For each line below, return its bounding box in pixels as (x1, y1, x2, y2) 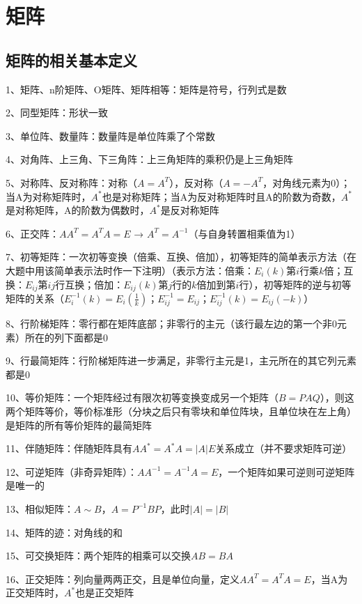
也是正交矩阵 (75, 585, 134, 600)
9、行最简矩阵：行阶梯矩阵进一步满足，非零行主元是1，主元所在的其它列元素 (6, 353, 356, 368)
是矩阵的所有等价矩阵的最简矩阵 (6, 417, 152, 432)
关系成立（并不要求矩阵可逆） (215, 441, 352, 456)
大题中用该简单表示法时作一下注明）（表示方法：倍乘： (6, 263, 254, 277)
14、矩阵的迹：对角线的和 (6, 525, 123, 539)
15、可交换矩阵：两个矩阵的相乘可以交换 (6, 548, 191, 563)
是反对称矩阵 (160, 203, 219, 217)
